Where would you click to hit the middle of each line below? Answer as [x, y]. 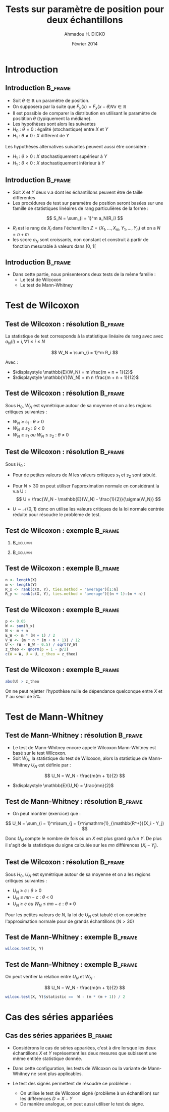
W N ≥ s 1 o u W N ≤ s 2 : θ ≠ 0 [41, 435]
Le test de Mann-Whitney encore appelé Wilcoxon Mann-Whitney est [84, 747]
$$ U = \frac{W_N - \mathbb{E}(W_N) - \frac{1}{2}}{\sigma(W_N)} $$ [89, 499]
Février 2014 [85, 43]
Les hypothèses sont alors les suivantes [54, 124]
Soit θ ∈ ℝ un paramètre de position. [51, 100]
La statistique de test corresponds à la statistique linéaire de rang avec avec [84, 336]
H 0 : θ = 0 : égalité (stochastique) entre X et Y [60, 130]
